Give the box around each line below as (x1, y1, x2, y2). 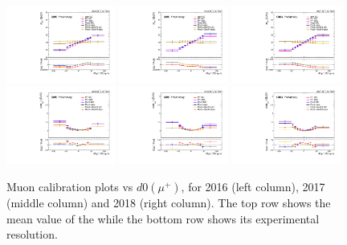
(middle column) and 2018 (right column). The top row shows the (6, 194, 331, 210)
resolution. (6, 226, 58, 243)
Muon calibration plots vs (6, 178, 133, 194)
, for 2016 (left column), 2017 (181, 178, 325, 194)
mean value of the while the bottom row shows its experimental (6, 210, 320, 227)
